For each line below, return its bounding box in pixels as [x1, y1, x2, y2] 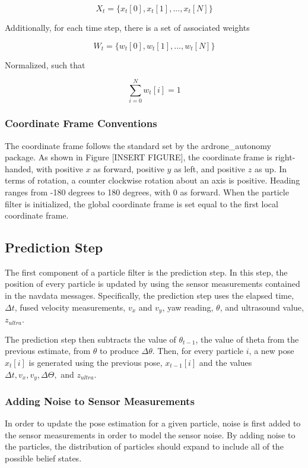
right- [275, 151, 296, 163]
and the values [199, 356, 252, 368]
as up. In [254, 162, 287, 175]
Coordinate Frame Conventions [5, 116, 157, 131]
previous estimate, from [5, 344, 91, 357]
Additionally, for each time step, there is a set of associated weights [5, 21, 250, 33]
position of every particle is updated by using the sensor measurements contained [5, 277, 300, 290]
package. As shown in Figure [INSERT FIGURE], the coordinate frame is [5, 151, 272, 163]
